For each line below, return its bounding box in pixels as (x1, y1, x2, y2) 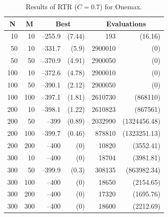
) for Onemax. (100, 1, 142, 11)
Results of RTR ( (25, 1, 77, 11)
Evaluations (106, 18, 146, 28)
